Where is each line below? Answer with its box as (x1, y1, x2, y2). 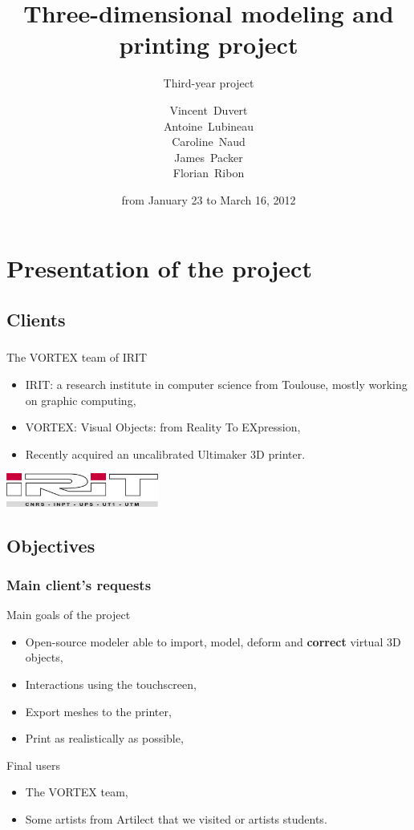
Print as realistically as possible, (25, 730, 184, 747)
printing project (119, 28, 298, 61)
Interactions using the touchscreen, (25, 675, 197, 692)
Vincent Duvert (169, 101, 248, 118)
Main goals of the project (6, 606, 131, 623)
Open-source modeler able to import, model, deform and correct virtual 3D (25, 633, 401, 650)
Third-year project (163, 75, 254, 91)
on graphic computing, (25, 391, 136, 408)
